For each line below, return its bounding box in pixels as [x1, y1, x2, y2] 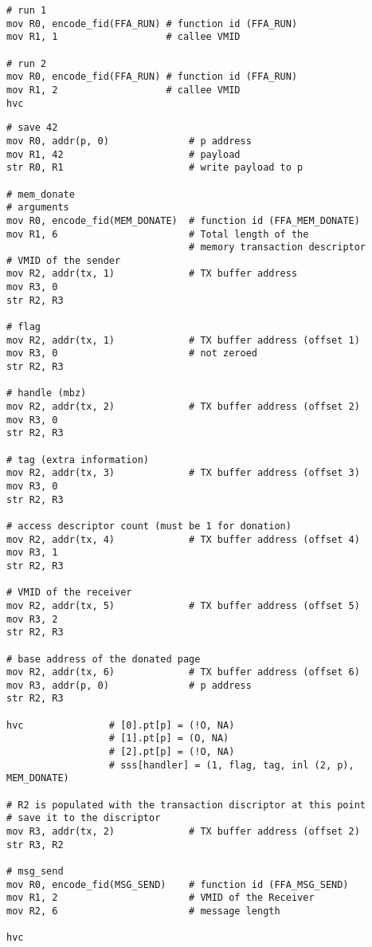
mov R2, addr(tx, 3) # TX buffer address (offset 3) [6, 467, 360, 479]
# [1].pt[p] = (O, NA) [108, 733, 229, 745]
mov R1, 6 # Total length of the [6, 228, 309, 240]
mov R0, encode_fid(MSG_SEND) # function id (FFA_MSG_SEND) [6, 878, 349, 890]
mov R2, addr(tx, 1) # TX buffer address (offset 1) [6, 334, 360, 346]
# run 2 [6, 57, 47, 69]
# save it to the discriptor [6, 812, 161, 824]
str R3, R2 [6, 839, 64, 851]
